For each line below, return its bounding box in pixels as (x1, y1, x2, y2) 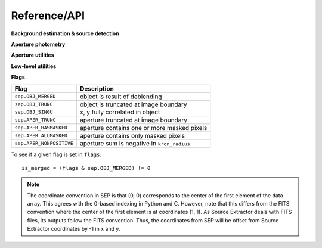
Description (79, 84, 114, 92)
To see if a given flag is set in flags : (11, 151, 101, 158)
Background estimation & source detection (11, 30, 119, 37)
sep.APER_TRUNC (14, 117, 56, 123)
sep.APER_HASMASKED (14, 125, 68, 131)
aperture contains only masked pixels (79, 131, 185, 139)
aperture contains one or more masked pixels (79, 123, 208, 132)
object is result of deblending (79, 92, 162, 101)
